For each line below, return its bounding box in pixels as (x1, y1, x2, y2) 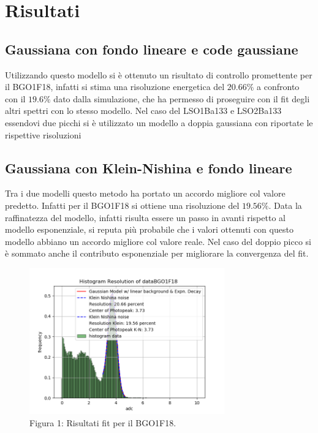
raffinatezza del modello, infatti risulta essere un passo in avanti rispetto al (5, 211, 286, 224)
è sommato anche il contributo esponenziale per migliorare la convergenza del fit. (5, 247, 309, 260)
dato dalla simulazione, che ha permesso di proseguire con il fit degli (53, 92, 310, 105)
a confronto (257, 80, 300, 93)
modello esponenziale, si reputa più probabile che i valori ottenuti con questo (5, 223, 293, 236)
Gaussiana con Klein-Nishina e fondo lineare (5, 158, 292, 177)
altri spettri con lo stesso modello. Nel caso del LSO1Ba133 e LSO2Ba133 (5, 104, 282, 117)
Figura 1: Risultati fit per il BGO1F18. (29, 416, 176, 429)
